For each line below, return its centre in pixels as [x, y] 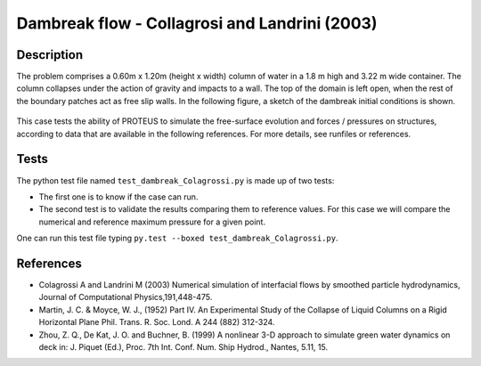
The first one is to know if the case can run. [118, 197]
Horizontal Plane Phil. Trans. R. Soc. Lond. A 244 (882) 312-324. [157, 322]
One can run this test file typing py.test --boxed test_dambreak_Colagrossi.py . [177, 238]
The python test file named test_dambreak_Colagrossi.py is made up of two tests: [175, 180]
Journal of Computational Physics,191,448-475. [126, 297]
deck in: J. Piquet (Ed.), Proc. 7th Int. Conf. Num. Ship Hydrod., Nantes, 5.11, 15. [183, 346]
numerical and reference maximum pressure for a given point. [152, 222]
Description [50, 55]
